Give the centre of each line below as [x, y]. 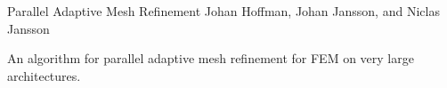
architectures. [44, 75]
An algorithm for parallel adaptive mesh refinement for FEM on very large [211, 58]
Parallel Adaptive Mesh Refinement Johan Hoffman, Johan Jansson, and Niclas [223, 11]
